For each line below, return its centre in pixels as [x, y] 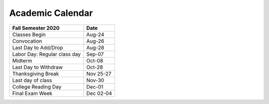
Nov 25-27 [99, 74]
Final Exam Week [32, 93]
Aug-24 [95, 34]
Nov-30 [95, 80]
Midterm [22, 61]
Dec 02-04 [99, 93]
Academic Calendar [51, 13]
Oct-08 [95, 61]
